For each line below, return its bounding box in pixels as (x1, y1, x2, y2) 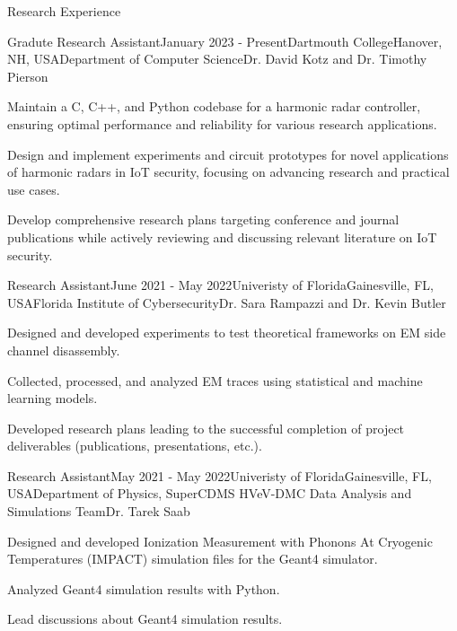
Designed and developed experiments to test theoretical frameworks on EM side (7, 323, 446, 342)
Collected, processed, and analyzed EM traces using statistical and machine (7, 371, 423, 390)
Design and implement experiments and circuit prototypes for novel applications (7, 145, 449, 163)
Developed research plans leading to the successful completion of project (7, 418, 405, 437)
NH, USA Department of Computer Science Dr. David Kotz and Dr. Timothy (7, 49, 427, 68)
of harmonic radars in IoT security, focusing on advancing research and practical (7, 162, 450, 181)
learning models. (7, 389, 98, 408)
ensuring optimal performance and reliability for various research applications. (7, 114, 437, 133)
